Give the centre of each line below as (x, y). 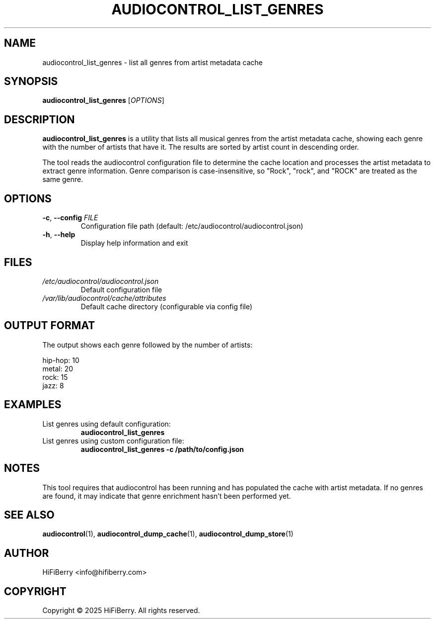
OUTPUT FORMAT (50, 326)
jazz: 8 (53, 385)
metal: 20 (58, 368)
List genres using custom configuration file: (113, 441)
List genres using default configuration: (107, 424)
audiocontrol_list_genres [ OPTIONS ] (103, 100)
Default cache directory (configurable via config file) (167, 306)
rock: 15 (55, 377)
